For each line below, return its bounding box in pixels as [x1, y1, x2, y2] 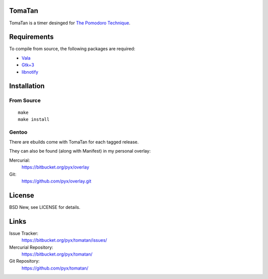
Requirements [9, 33, 54, 41]
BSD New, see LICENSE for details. [9, 204, 80, 210]
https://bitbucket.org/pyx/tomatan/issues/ [21, 237, 107, 243]
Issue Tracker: [9, 230, 39, 236]
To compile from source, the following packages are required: [9, 46, 135, 52]
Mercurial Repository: [9, 244, 54, 250]
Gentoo [9, 128, 28, 135]
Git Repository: [9, 258, 40, 264]
